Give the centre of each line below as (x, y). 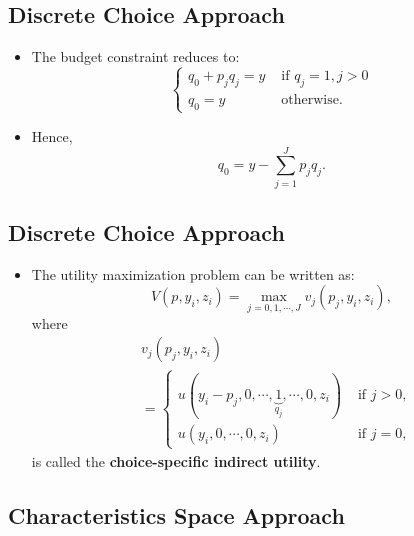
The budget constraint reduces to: (135, 56)
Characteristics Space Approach (176, 514)
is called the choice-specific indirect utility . (176, 460)
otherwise (310, 99)
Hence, (52, 135)
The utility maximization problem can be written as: (193, 273)
